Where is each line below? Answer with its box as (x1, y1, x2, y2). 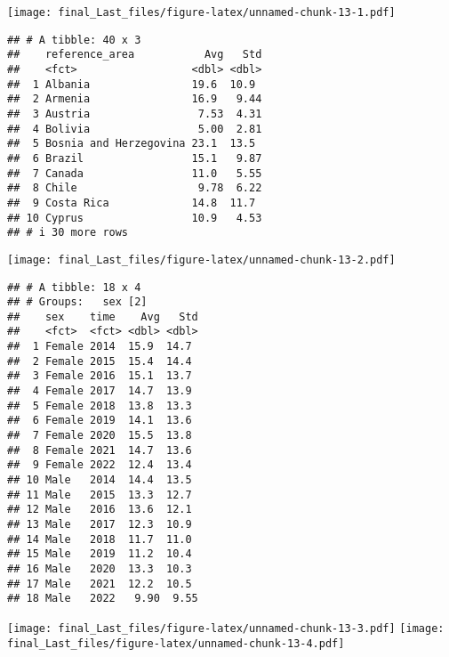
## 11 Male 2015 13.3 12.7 (7, 488, 192, 501)
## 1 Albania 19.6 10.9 (7, 77, 256, 91)
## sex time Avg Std (7, 310, 198, 323)
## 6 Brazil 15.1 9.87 (7, 151, 262, 165)
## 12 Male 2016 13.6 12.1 (7, 503, 192, 516)
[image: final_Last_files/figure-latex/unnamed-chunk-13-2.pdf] (7, 253, 396, 266)
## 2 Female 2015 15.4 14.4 (7, 354, 192, 368)
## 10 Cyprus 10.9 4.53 (7, 211, 262, 224)
